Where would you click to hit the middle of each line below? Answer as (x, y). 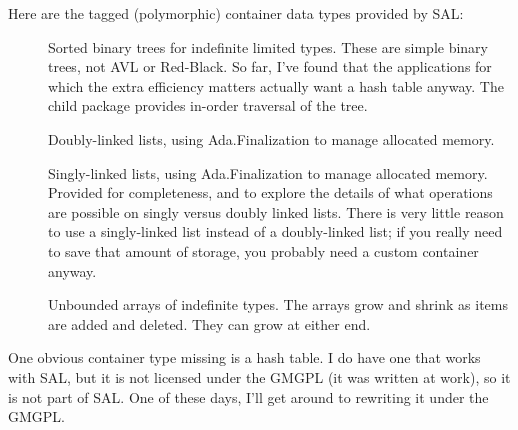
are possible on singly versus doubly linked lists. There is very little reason (276, 211)
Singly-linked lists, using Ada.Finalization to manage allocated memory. (268, 172)
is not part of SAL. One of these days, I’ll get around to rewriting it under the (248, 396)
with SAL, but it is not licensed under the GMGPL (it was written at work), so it (259, 376)
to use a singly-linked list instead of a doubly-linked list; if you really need (275, 231)
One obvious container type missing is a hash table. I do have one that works (244, 357)
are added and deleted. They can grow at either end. (209, 323)
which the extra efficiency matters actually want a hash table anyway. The (276, 85)
